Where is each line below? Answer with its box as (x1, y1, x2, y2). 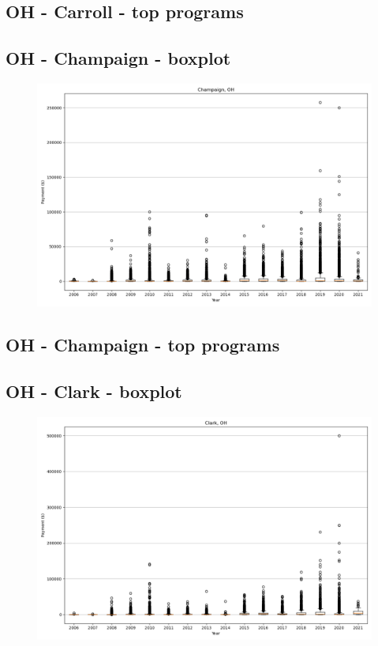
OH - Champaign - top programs (6, 332, 280, 357)
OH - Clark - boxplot (6, 379, 182, 404)
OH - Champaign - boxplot (6, 46, 231, 70)
